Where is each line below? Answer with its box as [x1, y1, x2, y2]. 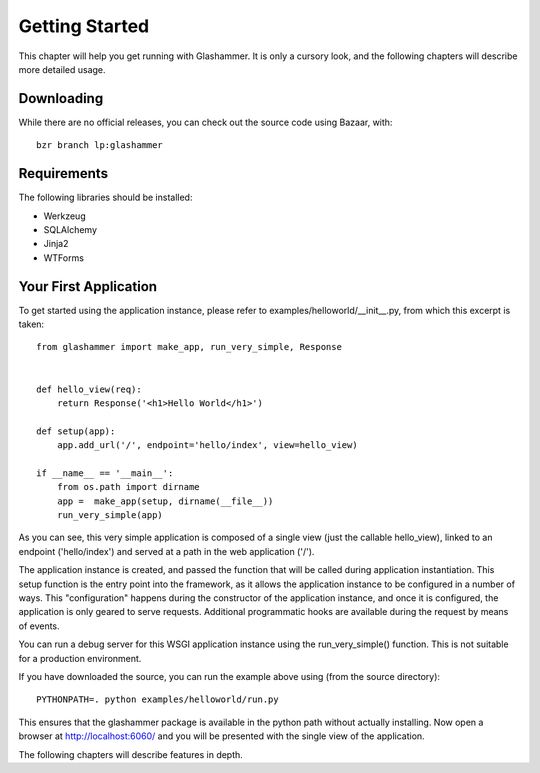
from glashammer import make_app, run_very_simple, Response [36, 341, 342, 353]
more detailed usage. [18, 63, 106, 75]
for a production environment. [18, 652, 142, 664]
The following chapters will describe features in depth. [18, 748, 244, 760]
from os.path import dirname [56, 481, 200, 493]
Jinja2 [43, 238, 69, 250]
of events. [18, 620, 60, 632]
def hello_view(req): [36, 383, 142, 395]
